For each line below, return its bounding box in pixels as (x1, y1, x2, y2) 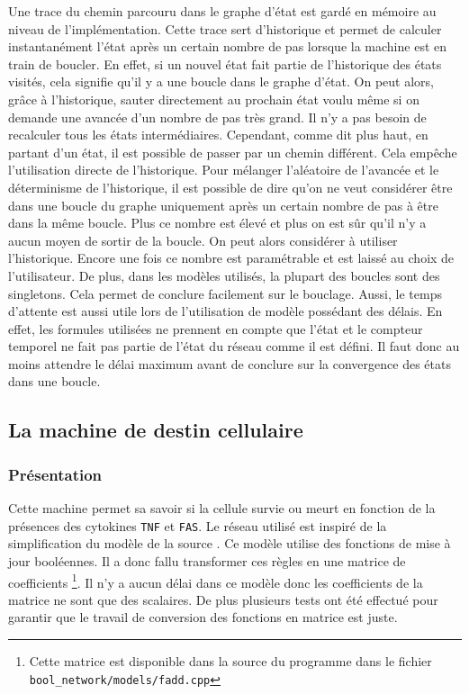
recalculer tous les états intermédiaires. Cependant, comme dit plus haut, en (8, 125, 428, 144)
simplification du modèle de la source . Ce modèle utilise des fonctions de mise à (8, 534, 451, 553)
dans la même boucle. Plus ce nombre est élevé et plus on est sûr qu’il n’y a (8, 213, 427, 232)
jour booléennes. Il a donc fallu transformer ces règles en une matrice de (8, 551, 406, 570)
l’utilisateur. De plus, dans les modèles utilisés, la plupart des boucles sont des (8, 266, 440, 284)
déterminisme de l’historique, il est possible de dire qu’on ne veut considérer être (8, 177, 453, 196)
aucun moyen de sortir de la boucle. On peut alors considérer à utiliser (8, 230, 398, 249)
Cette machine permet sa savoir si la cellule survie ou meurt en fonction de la (8, 499, 436, 518)
